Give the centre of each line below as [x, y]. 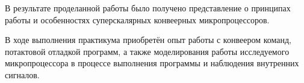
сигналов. [22, 74]
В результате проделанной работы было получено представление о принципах [148, 8]
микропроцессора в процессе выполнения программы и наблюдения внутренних [152, 63]
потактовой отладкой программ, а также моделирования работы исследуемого [147, 51]
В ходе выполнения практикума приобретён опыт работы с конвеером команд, [148, 40]
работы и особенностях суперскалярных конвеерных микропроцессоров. [137, 19]
